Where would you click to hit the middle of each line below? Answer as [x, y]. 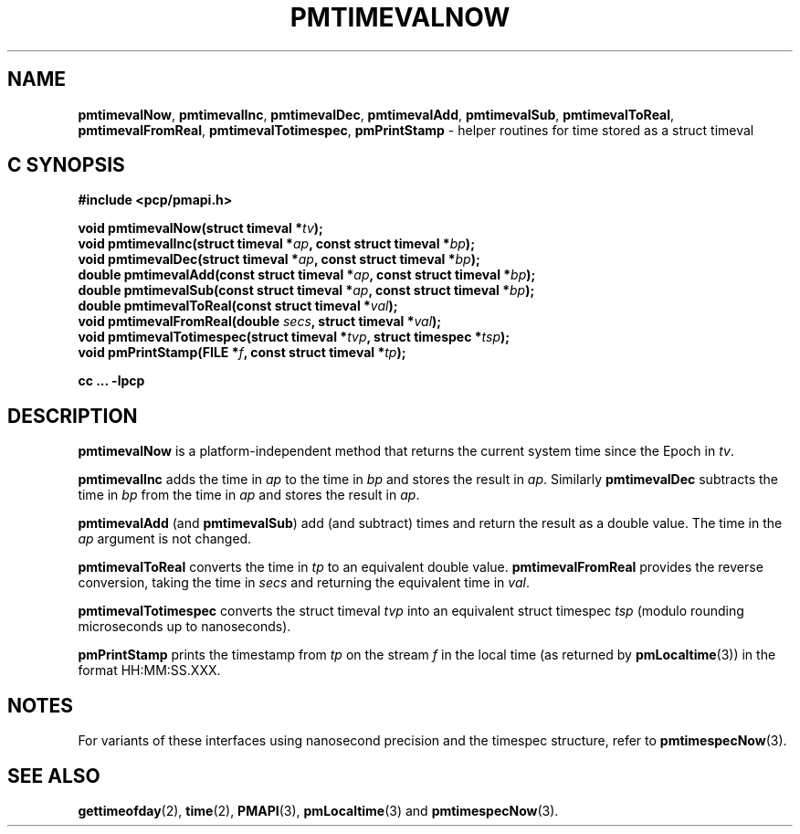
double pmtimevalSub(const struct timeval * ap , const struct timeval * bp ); [306, 290]
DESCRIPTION [73, 416]
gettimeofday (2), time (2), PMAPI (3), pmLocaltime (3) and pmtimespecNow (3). [318, 810]
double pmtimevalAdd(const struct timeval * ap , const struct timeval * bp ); [307, 275]
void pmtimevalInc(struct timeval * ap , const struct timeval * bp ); [276, 244]
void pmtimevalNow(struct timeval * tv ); [200, 228]
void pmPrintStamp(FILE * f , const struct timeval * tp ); [242, 353]
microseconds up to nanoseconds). [184, 627]
